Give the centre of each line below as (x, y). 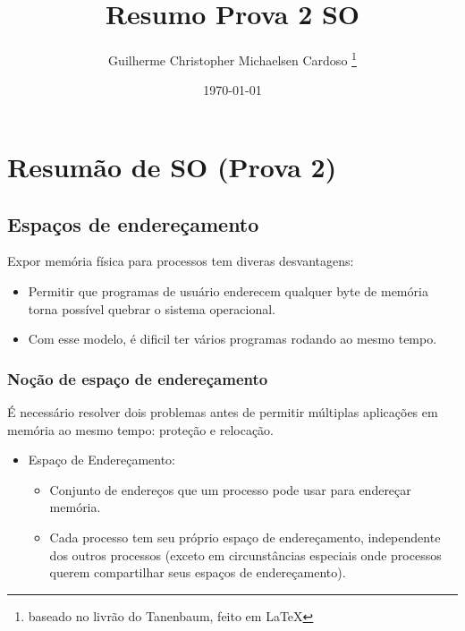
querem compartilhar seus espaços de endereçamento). (198, 572)
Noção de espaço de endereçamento (138, 378)
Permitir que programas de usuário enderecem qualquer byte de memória (228, 290)
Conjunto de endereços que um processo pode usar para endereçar (230, 489)
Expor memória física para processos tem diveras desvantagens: (181, 261)
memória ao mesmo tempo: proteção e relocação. (141, 429)
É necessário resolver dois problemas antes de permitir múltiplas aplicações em (223, 411)
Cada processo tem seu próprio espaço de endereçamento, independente (245, 537)
